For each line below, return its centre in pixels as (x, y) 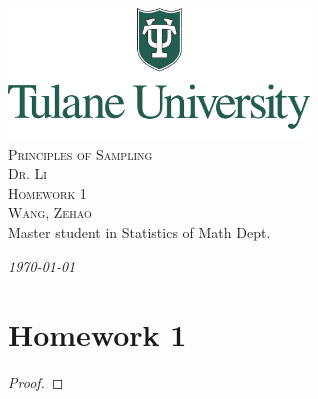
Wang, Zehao (50, 212)
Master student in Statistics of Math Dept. (139, 231)
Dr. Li (27, 173)
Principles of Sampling (80, 153)
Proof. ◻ (36, 382)
